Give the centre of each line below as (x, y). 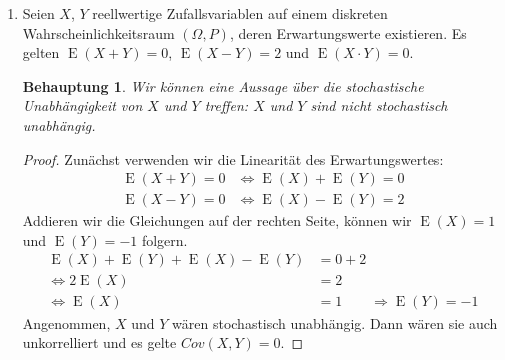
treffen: (226, 105)
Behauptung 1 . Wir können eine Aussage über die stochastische (223, 85)
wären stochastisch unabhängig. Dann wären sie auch (335, 322)
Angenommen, (66, 322)
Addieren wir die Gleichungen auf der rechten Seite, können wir (217, 220)
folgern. (164, 239)
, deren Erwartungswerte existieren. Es (348, 32)
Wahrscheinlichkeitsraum (98, 32)
